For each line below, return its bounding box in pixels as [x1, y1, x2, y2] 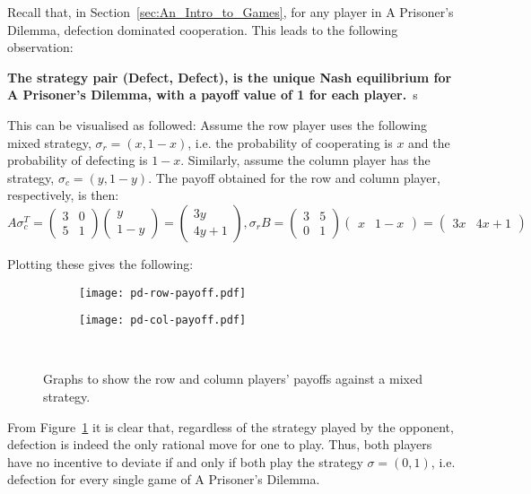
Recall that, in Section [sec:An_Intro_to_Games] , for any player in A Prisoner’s [7, 3, 454, 21]
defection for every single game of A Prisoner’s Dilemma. [7, 470, 320, 489]
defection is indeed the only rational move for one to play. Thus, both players [7, 435, 432, 454]
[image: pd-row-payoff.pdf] [79, 286, 247, 299]
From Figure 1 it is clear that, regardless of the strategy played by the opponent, [7, 417, 454, 436]
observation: [7, 38, 74, 56]
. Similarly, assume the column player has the [180, 151, 431, 169]
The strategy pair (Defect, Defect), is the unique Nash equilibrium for [7, 67, 452, 86]
